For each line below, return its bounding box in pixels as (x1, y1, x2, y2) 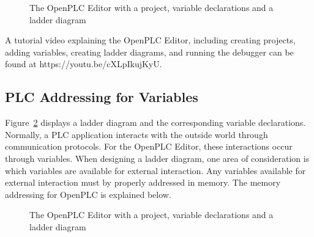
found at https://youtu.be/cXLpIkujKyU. (5, 57, 162, 70)
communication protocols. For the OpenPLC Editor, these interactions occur (5, 140, 293, 153)
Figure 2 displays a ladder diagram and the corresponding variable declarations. (5, 116, 306, 129)
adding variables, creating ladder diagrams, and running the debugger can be (5, 45, 294, 58)
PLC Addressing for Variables (5, 87, 198, 106)
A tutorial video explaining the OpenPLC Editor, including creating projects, (5, 34, 296, 46)
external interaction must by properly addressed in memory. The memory (5, 176, 281, 189)
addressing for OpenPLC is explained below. (5, 188, 171, 200)
